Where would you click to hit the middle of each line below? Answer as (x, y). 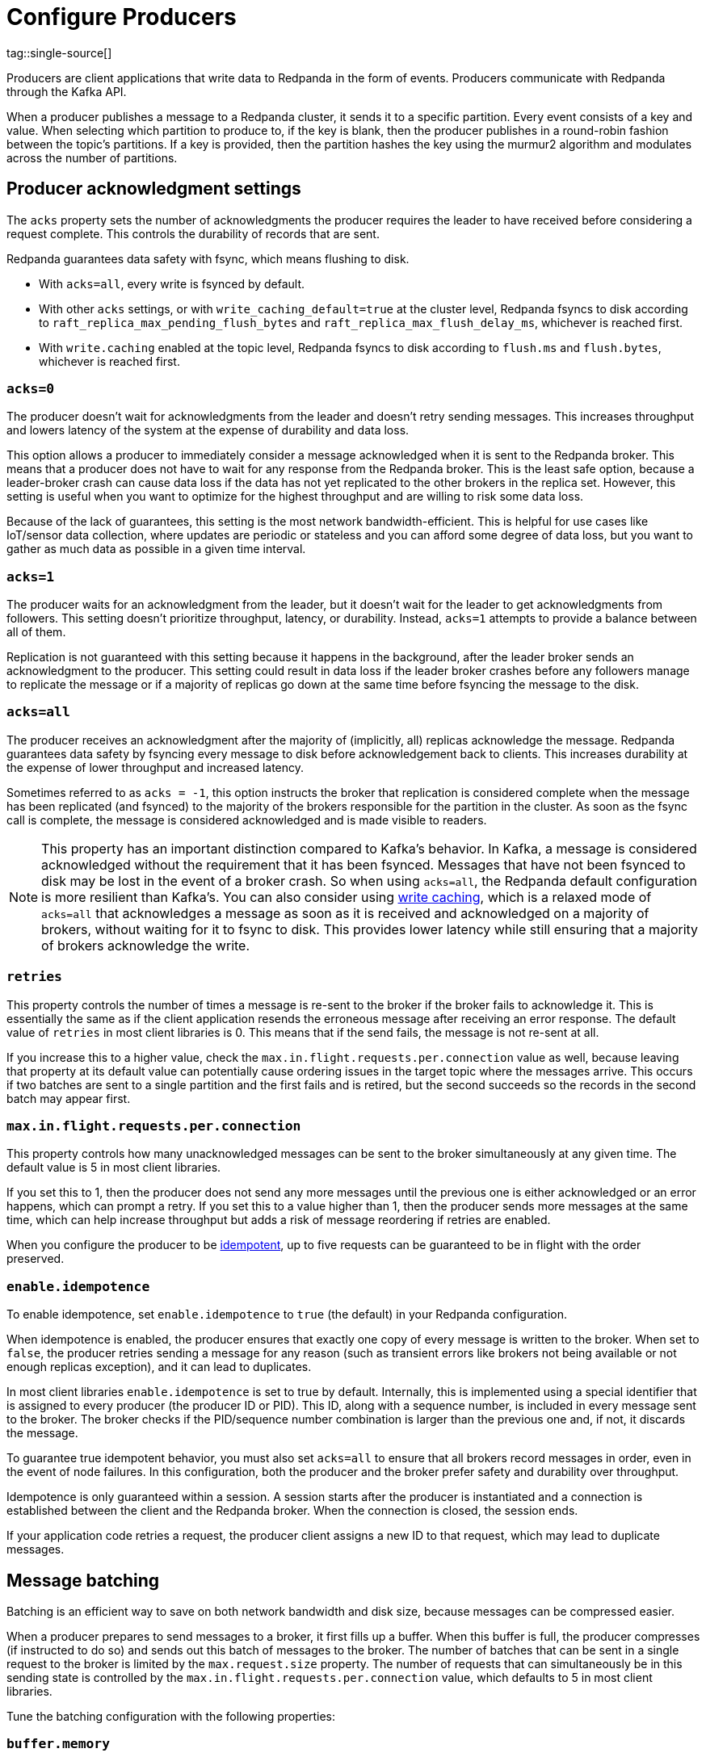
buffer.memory (59, 1744)
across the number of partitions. (92, 157)
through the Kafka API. (67, 91)
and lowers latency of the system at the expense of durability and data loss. (208, 430)
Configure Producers (122, 17)
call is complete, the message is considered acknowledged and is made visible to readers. (247, 820)
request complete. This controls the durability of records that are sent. (193, 233)
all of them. (36, 632)
